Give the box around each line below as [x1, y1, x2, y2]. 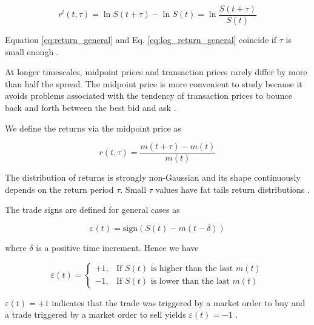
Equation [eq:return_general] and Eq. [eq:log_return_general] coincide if [5, 33, 276, 46]
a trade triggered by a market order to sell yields [5, 308, 186, 321]
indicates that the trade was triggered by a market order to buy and [52, 296, 306, 309]
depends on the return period [5, 183, 114, 195]
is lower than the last [150, 277, 230, 286]
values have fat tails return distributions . [155, 183, 310, 195]
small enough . [5, 45, 59, 58]
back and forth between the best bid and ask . [5, 101, 176, 114]
